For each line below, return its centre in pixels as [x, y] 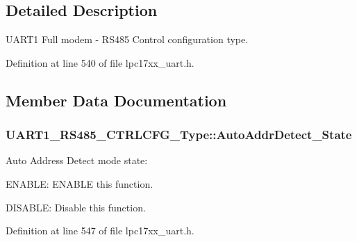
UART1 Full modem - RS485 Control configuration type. [127, 39]
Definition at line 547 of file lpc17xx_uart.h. [100, 231]
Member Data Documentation [116, 100]
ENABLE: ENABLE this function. [80, 183]
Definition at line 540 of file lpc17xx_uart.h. [100, 62]
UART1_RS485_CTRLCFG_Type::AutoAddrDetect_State [179, 135]
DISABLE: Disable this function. [76, 207]
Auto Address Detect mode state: [77, 160]
